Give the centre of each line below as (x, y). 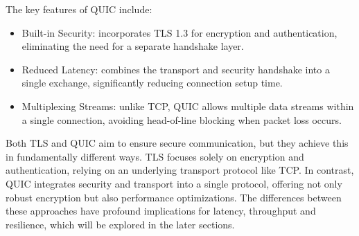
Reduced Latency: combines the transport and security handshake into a (176, 69)
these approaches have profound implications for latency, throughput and (161, 211)
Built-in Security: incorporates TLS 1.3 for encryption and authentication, (179, 32)
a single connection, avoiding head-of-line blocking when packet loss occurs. (182, 119)
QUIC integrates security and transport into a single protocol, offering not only (174, 183)
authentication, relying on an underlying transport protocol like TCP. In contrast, (180, 170)
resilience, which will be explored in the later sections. (120, 224)
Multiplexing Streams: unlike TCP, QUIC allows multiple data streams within (188, 106)
